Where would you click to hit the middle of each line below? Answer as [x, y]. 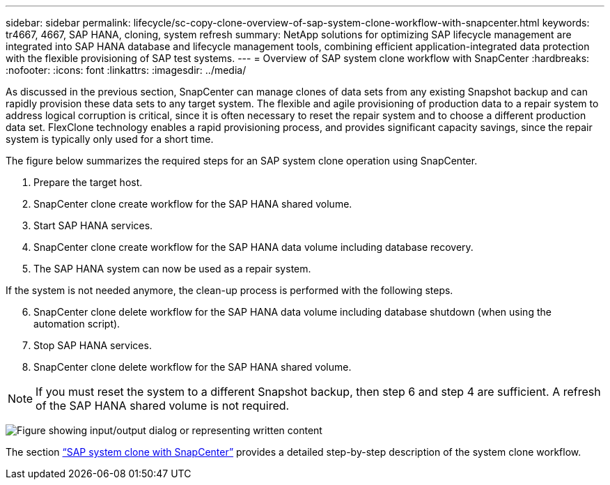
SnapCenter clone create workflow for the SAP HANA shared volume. [193, 204]
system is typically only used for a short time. [110, 139]
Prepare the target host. [88, 182]
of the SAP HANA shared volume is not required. [163, 406]
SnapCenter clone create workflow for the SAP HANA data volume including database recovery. [253, 247]
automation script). [77, 324]
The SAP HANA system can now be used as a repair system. [172, 269]
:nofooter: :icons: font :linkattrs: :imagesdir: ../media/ [126, 70]
